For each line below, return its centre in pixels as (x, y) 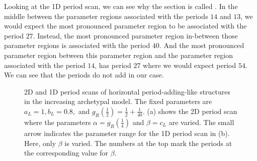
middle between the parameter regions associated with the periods (106, 16)
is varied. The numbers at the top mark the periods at (148, 143)
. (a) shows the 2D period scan (190, 111)
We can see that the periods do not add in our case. (84, 75)
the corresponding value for (66, 153)
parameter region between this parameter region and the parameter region (119, 55)
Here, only (40, 143)
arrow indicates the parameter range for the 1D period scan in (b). (127, 133)
